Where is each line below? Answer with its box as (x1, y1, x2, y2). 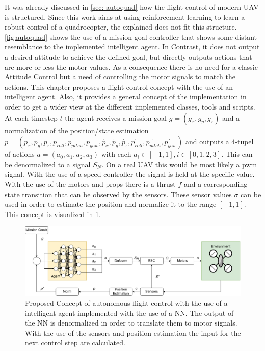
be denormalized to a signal (5, 158, 91, 169)
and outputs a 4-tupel (185, 136, 254, 147)
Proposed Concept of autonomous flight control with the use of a (25, 298, 228, 308)
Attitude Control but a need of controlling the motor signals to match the (5, 71, 235, 82)
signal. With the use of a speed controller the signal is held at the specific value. (5, 169, 255, 179)
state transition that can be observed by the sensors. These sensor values (5, 188, 232, 199)
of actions (5, 149, 35, 159)
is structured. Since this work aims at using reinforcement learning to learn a (5, 11, 245, 22)
